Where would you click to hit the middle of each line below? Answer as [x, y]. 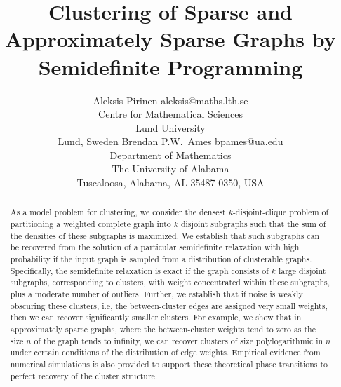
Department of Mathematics [170, 155]
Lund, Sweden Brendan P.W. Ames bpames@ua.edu [170, 141]
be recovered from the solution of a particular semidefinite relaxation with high [155, 247]
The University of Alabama [170, 169]
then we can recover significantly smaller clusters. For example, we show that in [156, 317]
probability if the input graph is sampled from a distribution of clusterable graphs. [161, 259]
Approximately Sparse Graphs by [170, 39]
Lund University [170, 127]
